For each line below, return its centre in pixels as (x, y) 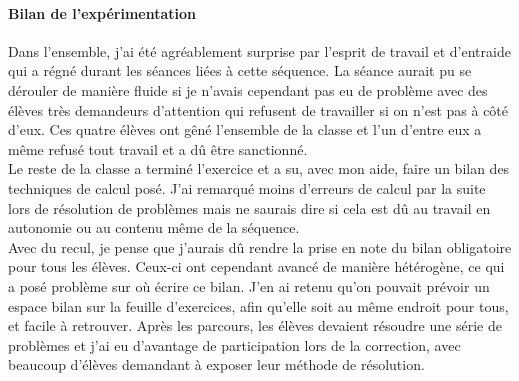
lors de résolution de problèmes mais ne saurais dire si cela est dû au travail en (249, 207)
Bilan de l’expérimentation (102, 12)
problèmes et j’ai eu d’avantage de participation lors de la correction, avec (234, 344)
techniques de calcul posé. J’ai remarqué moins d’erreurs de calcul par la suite (247, 187)
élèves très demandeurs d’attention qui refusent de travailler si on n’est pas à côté (258, 109)
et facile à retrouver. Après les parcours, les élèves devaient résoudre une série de (255, 325)
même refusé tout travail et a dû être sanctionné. (158, 148)
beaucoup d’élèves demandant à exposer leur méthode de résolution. (216, 364)
